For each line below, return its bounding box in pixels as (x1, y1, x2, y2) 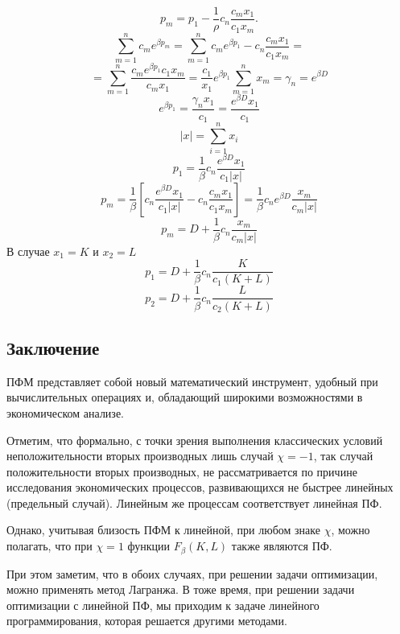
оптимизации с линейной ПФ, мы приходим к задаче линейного (6, 596, 320, 613)
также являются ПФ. (231, 537, 332, 554)
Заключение (6, 335, 100, 360)
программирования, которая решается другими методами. (6, 612, 287, 629)
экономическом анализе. (6, 404, 124, 421)
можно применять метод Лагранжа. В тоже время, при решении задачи (6, 581, 355, 598)
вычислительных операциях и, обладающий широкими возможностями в (6, 389, 363, 406)
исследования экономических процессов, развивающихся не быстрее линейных (6, 479, 394, 496)
